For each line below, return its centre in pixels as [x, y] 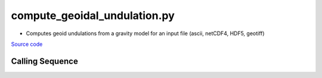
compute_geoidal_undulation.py [93, 15]
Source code [27, 44]
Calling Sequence [45, 61]
